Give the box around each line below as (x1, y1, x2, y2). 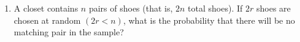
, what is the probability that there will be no (123, 13, 295, 26)
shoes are (256, 2, 291, 14)
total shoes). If (188, 2, 243, 14)
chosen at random (13, 13, 81, 26)
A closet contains (13, 2, 79, 14)
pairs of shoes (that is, (88, 2, 173, 14)
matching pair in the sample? (13, 26, 124, 38)
